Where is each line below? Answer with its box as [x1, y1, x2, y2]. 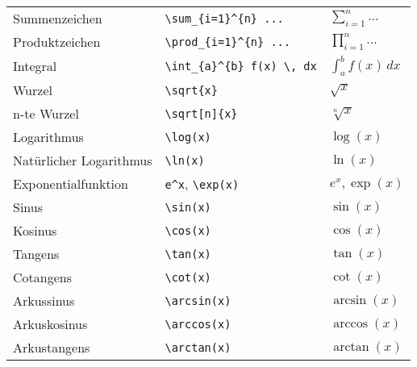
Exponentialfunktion [13, 174, 128, 194]
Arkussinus [13, 291, 75, 311]
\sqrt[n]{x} [165, 106, 238, 120]
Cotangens [13, 268, 72, 287]
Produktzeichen [13, 32, 101, 51]
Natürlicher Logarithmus [13, 151, 152, 170]
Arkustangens [13, 338, 90, 357]
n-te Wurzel [13, 104, 79, 123]
